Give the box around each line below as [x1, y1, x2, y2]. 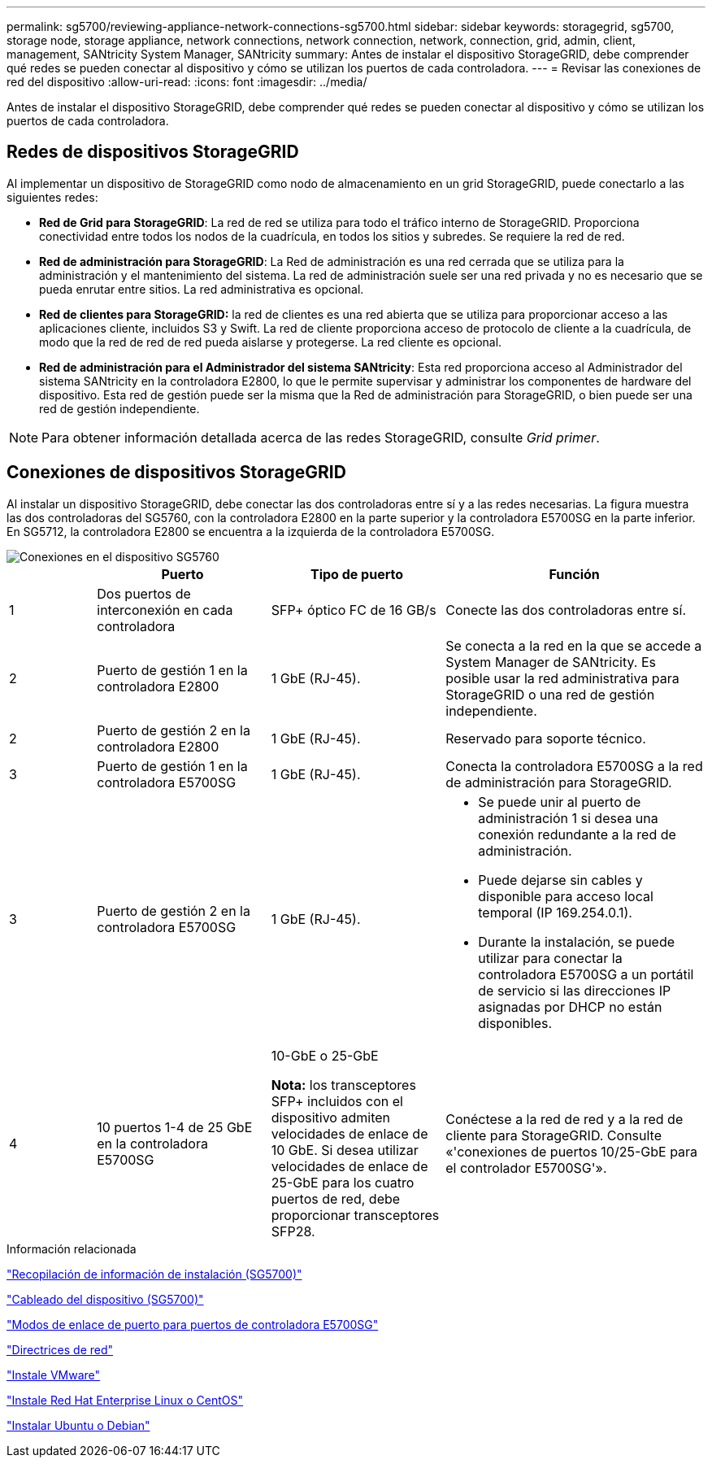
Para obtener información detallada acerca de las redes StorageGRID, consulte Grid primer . [41, 429, 600, 446]
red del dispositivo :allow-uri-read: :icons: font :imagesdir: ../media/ [7, 75, 367, 89]
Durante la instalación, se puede [478, 933, 675, 950]
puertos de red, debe [271, 1190, 401, 1207]
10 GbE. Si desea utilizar [271, 1141, 419, 1158]
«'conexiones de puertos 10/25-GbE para [445, 1143, 698, 1160]
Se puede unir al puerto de [478, 793, 641, 810]
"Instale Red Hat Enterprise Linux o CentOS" [7, 1392, 244, 1407]
